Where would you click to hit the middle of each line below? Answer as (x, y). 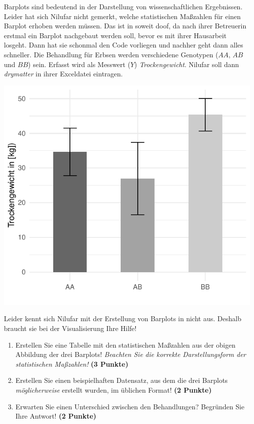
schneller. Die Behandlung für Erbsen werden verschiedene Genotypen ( (111, 54)
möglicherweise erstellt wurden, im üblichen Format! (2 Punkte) (114, 389)
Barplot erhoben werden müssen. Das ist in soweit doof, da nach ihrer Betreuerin (125, 26)
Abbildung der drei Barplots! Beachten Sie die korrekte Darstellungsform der (131, 354)
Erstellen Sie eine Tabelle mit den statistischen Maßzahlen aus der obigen (125, 344)
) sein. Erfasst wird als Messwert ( (79, 64)
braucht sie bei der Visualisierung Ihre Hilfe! (70, 328)
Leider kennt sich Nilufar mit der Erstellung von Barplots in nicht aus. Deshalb (123, 318)
